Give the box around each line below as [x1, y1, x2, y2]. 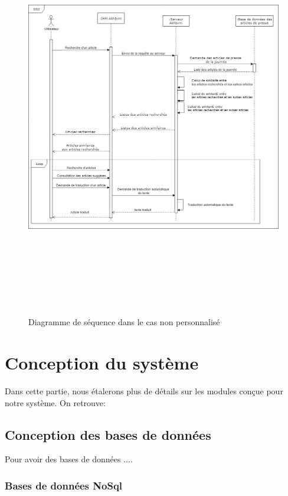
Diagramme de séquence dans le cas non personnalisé [28, 316, 220, 328]
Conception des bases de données [5, 425, 211, 443]
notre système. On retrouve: [5, 396, 106, 409]
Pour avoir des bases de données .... [5, 453, 133, 465]
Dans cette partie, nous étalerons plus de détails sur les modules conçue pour [5, 384, 283, 397]
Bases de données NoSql [5, 478, 123, 492]
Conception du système [5, 351, 199, 375]
